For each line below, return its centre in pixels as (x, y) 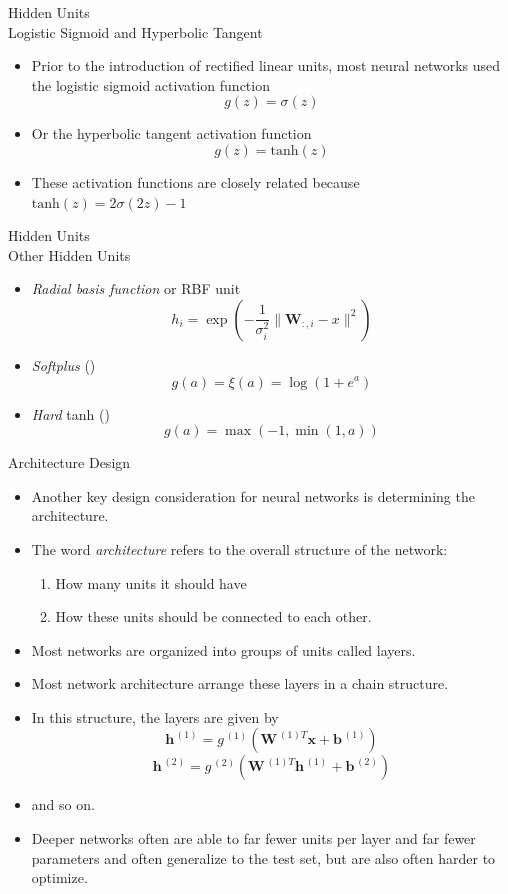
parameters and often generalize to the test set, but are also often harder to (263, 857)
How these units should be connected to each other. (213, 616)
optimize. (59, 877)
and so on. (63, 804)
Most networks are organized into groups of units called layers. (223, 649)
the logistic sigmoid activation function (150, 84)
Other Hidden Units (69, 254)
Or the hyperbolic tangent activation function (171, 133)
